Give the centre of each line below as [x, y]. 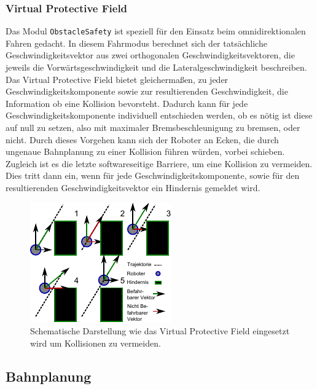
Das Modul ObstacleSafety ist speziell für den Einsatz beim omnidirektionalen [156, 31]
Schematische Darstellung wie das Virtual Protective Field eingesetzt [160, 331]
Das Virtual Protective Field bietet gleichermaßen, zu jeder [117, 79]
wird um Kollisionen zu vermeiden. [96, 343]
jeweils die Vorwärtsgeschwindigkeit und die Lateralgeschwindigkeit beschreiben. [156, 67]
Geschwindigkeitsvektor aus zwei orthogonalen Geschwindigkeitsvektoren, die [150, 55]
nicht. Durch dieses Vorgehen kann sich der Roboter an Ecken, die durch [142, 139]
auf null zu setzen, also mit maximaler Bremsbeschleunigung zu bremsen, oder [153, 128]
